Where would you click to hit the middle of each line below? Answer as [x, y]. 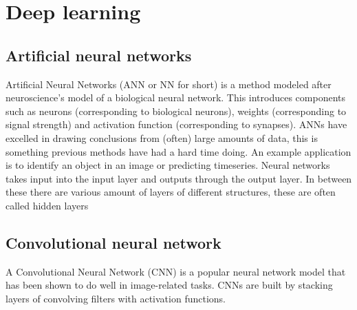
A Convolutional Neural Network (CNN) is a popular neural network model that [176, 271]
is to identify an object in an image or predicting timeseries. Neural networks [168, 165]
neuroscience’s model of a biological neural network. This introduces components [176, 97]
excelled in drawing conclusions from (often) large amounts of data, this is [162, 137]
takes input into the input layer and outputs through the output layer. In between [179, 178]
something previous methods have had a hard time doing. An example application [178, 151]
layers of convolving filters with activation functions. [116, 298]
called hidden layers [47, 205]
